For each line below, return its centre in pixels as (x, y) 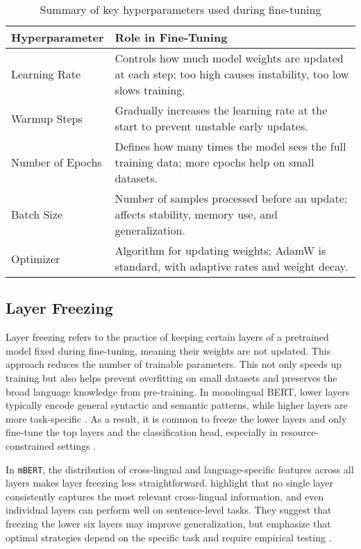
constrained (30, 445)
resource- (300, 432)
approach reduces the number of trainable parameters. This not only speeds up (174, 364)
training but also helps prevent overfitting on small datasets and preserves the (171, 377)
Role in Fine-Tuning (171, 37)
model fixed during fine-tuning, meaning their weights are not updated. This (168, 350)
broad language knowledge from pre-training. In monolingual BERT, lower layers (178, 391)
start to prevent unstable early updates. (211, 126)
